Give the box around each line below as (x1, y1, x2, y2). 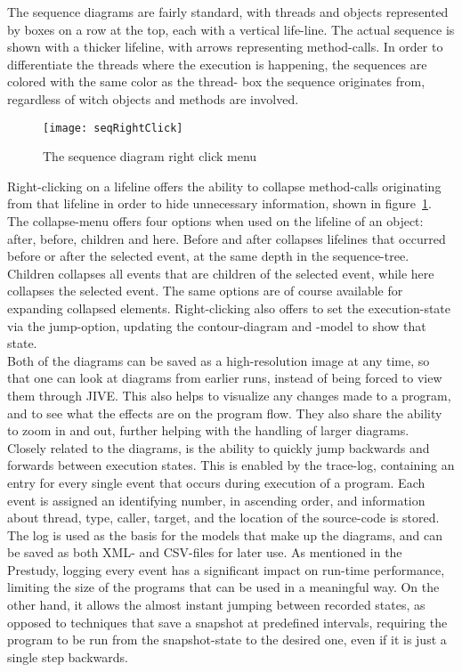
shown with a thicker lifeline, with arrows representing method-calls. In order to (7, 37, 443, 56)
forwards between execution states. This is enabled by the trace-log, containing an (7, 456, 455, 474)
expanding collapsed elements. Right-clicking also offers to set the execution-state (7, 298, 451, 317)
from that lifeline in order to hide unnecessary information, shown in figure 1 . (7, 194, 432, 213)
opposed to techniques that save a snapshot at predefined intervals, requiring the (7, 612, 448, 631)
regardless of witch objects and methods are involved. (7, 89, 299, 108)
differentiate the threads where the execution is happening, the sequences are (7, 54, 427, 73)
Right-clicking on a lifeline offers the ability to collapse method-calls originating (7, 176, 442, 195)
